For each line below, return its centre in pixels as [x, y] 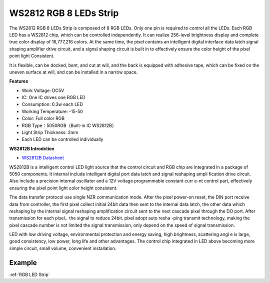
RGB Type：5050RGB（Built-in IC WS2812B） [69, 125]
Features [19, 81]
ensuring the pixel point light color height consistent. [63, 188]
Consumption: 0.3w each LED [52, 104]
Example [23, 262]
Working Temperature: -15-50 [52, 111]
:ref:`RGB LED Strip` [29, 274]
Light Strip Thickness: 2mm [50, 132]
